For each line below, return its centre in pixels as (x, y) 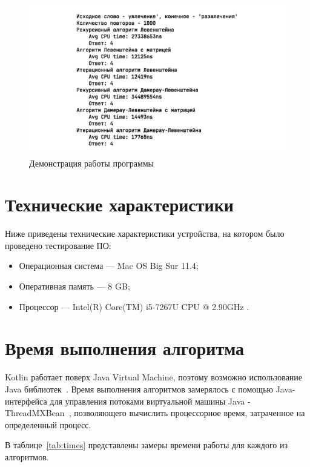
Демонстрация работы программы (92, 163)
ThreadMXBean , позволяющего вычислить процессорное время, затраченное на (155, 413)
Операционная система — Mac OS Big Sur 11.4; (109, 266)
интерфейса (26, 401)
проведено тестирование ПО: (58, 245)
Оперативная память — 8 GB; (74, 286)
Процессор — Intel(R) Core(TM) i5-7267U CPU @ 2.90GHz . (134, 306)
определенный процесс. (48, 424)
